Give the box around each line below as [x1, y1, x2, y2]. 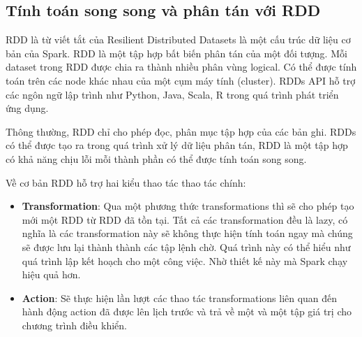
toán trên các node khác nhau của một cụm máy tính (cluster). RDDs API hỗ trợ [6, 73, 356, 87]
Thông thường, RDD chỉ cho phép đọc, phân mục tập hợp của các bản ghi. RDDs [6, 124, 356, 138]
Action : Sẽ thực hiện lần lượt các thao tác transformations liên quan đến [22, 290, 338, 305]
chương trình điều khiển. [22, 317, 127, 332]
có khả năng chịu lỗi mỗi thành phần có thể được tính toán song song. [6, 151, 307, 166]
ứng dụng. [6, 101, 49, 115]
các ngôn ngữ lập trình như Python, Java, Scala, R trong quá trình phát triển [6, 87, 339, 101]
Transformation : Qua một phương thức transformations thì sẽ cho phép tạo [22, 199, 354, 213]
